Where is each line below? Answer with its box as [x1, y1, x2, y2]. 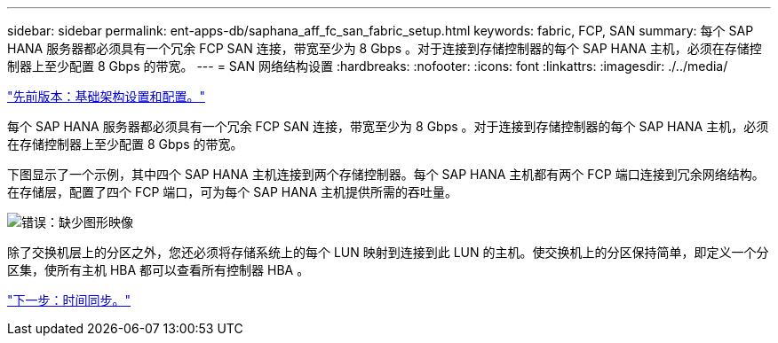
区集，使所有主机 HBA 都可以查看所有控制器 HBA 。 [7, 262, 310, 277]
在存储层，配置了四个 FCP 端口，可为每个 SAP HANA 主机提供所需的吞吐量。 [7, 184, 457, 199]
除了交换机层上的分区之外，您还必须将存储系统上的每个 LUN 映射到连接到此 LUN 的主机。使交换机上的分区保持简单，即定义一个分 [7, 245, 769, 260]
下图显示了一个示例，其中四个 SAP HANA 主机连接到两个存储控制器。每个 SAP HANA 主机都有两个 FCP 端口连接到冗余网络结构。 [7, 167, 765, 182]
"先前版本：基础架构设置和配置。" [7, 89, 206, 104]
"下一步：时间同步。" [7, 292, 131, 308]
